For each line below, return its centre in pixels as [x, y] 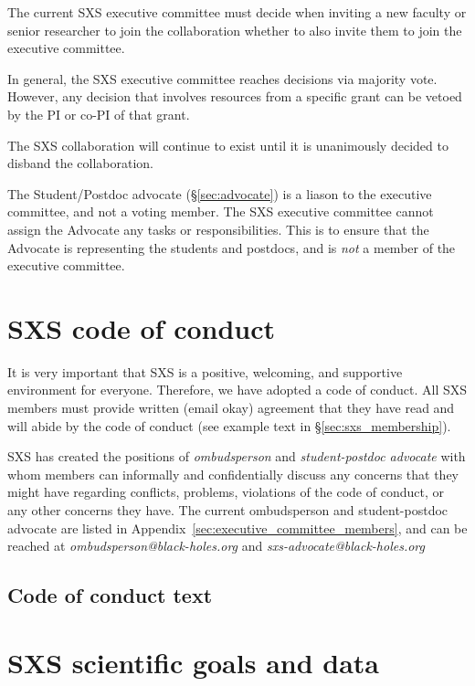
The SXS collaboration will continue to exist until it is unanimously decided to [228, 145]
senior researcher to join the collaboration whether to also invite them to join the [235, 30]
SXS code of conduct [142, 327]
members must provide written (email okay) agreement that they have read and [231, 408]
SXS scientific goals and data [194, 662]
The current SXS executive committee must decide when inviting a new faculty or [237, 12]
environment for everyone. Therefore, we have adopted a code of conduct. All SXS [237, 390]
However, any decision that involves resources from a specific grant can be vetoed [235, 96]
